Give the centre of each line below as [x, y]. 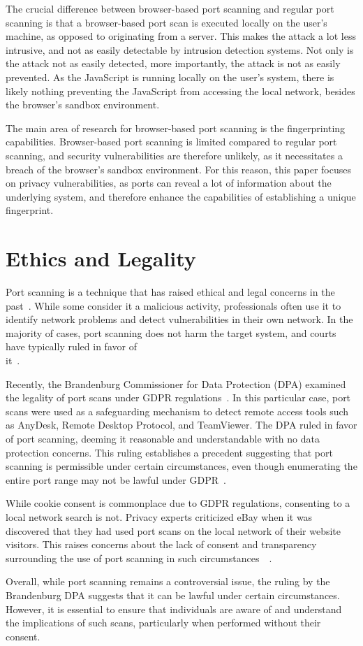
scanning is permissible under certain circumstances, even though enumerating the [181, 466]
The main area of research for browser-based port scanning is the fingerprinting [176, 128]
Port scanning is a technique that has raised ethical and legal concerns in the [170, 292]
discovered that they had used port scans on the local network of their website [173, 530]
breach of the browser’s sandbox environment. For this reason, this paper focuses [178, 169]
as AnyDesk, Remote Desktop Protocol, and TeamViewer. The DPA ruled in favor [181, 425]
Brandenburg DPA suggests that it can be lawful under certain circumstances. [173, 595]
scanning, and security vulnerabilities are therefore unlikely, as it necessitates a [174, 155]
